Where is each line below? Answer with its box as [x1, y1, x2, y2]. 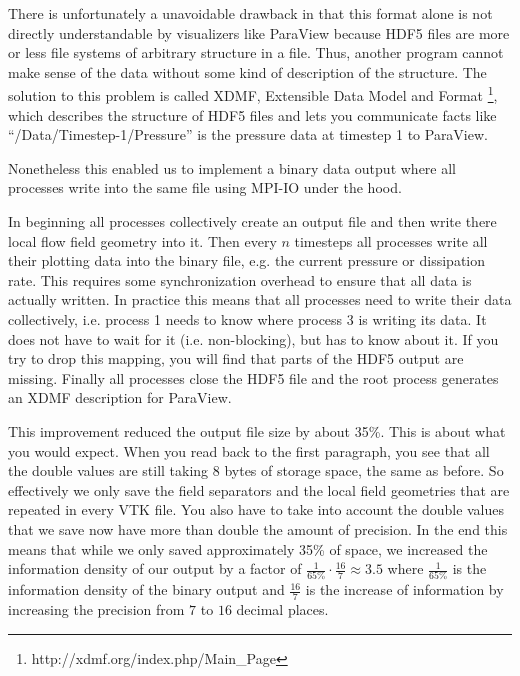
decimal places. [236, 599, 329, 620]
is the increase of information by [305, 579, 504, 600]
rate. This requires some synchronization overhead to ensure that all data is [8, 269, 472, 290]
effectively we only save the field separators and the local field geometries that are [8, 479, 510, 500]
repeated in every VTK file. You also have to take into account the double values [8, 499, 505, 520]
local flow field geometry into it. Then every [8, 230, 277, 251]
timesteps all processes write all [294, 230, 488, 251]
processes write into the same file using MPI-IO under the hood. [8, 177, 402, 198]
